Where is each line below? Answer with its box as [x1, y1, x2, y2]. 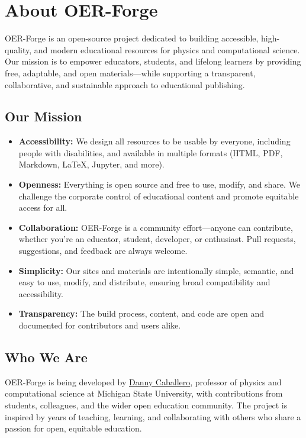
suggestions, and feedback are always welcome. [18, 244, 188, 257]
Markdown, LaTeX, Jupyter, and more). [18, 158, 165, 170]
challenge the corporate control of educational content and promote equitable [18, 189, 299, 202]
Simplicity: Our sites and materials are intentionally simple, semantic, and [18, 264, 294, 276]
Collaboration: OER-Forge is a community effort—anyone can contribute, [18, 221, 293, 233]
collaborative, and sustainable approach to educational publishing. [5, 78, 245, 91]
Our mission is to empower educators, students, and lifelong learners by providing [5, 55, 301, 67]
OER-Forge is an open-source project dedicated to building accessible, [5, 32, 259, 44]
